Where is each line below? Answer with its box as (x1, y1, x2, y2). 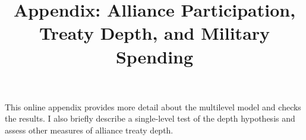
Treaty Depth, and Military (39, 21, 270, 45)
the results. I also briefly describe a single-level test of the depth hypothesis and (5, 112, 295, 125)
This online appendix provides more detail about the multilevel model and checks (5, 100, 301, 113)
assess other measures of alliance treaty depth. (5, 123, 173, 136)
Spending (115, 44, 194, 68)
